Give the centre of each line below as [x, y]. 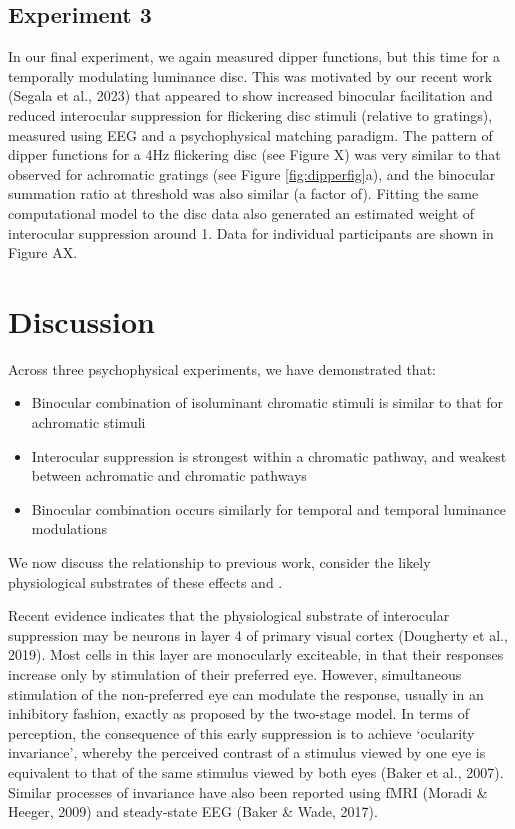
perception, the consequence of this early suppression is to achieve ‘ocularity [241, 732]
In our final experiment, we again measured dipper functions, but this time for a [254, 56]
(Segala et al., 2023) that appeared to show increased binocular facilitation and [250, 95]
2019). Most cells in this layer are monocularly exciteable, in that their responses [256, 654]
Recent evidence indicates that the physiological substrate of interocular [229, 615]
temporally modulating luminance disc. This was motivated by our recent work [250, 75]
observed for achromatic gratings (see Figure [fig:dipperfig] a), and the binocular [252, 173]
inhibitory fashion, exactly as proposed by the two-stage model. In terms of [238, 713]
